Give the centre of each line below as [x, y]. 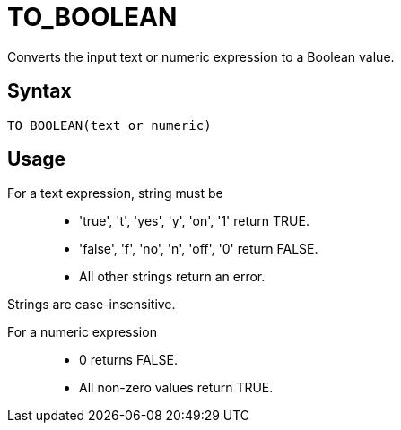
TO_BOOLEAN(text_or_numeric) [109, 125]
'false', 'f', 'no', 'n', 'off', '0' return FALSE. [199, 249]
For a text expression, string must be [115, 193]
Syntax [39, 91]
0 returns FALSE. [128, 360]
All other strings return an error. [172, 277]
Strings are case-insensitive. [92, 305]
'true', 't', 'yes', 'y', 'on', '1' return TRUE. [194, 221]
